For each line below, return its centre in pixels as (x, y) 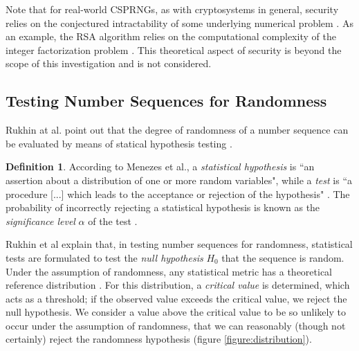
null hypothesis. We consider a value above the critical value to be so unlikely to (176, 312)
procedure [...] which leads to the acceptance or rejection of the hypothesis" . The (178, 193)
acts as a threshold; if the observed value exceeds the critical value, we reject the (176, 298)
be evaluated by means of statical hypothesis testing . (119, 143)
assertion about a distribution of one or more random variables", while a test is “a (179, 180)
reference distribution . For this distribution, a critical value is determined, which (178, 285)
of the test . (113, 220)
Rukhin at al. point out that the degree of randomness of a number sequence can (177, 130)
